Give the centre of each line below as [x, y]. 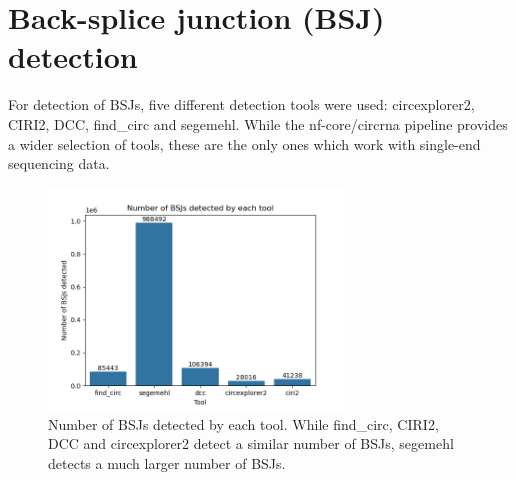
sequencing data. [59, 163]
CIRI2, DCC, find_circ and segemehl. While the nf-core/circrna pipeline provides [258, 123]
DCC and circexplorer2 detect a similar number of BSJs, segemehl [251, 443]
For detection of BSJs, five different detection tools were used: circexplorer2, [241, 104]
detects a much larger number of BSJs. [167, 463]
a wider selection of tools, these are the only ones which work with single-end [244, 143]
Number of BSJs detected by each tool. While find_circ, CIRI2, [243, 423]
